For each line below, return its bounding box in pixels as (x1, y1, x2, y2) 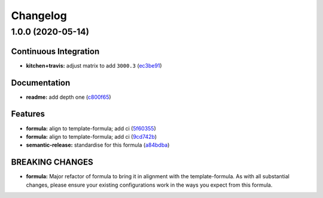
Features (11, 109, 45, 119)
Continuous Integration (11, 46, 100, 56)
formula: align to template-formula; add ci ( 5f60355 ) (26, 124, 157, 132)
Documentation (11, 78, 71, 88)
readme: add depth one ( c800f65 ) (26, 93, 111, 100)
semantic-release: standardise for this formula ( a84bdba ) (26, 141, 170, 149)
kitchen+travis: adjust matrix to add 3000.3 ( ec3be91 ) (26, 62, 162, 69)
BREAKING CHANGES (11, 157, 94, 167)
